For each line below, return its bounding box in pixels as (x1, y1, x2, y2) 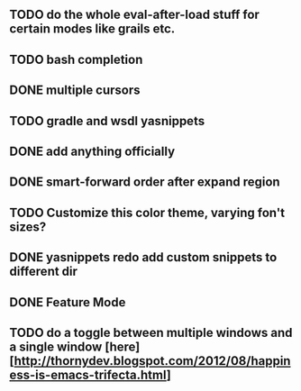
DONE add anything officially (9, 143, 176, 159)
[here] (105, 339, 141, 354)
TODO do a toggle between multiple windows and (9, 324, 293, 341)
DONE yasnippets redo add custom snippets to (9, 250, 278, 265)
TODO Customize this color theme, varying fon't (9, 205, 286, 220)
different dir (9, 264, 78, 279)
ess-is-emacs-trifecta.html (9, 367, 167, 382)
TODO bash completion (9, 51, 143, 67)
